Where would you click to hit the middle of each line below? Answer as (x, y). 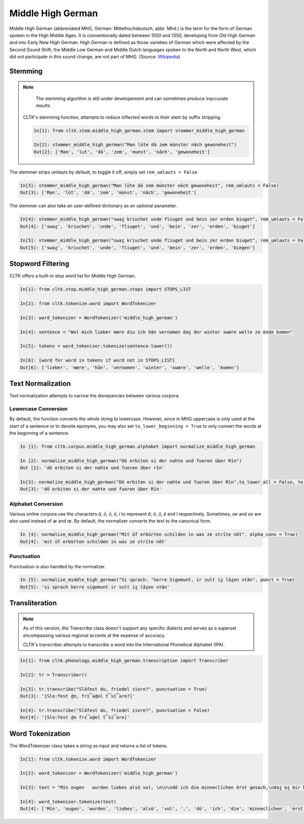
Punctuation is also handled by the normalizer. (58, 566)
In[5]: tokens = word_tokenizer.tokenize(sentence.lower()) (96, 346)
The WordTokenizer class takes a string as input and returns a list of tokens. (89, 745)
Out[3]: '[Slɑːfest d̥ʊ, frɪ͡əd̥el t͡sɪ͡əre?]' (78, 696)
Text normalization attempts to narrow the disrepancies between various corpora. (94, 396)
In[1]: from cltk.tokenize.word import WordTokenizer (88, 759)
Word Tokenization (40, 733)
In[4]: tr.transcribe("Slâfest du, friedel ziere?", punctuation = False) (115, 710)
